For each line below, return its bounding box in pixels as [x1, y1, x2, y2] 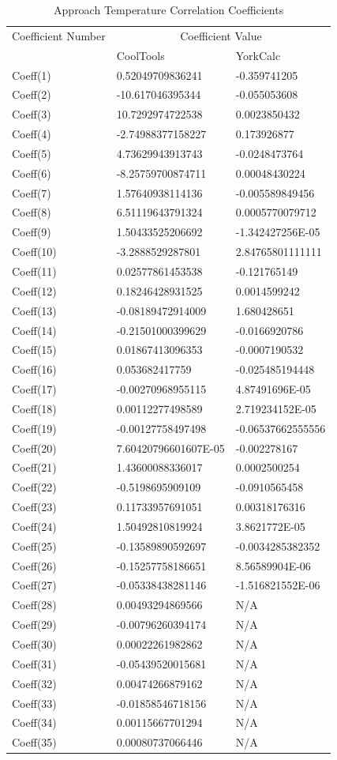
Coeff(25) [12, 537, 57, 554]
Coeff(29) [12, 616, 57, 633]
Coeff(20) [12, 439, 57, 456]
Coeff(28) [12, 596, 57, 613]
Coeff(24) [12, 517, 57, 534]
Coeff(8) [12, 204, 51, 220]
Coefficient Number [12, 27, 106, 43]
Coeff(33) [12, 694, 57, 711]
